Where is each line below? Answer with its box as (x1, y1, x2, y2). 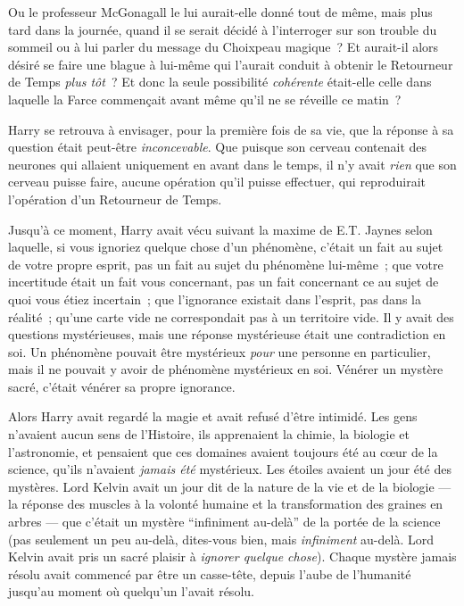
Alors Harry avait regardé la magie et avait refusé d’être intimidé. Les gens (8, 407, 418, 426)
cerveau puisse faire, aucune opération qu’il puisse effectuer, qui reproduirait (8, 172, 427, 191)
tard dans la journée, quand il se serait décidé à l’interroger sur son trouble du (8, 20, 437, 38)
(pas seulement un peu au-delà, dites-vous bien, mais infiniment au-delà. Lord (8, 529, 434, 548)
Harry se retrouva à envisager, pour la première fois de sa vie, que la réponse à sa (8, 120, 454, 138)
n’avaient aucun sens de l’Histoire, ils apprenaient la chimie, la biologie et (8, 425, 410, 444)
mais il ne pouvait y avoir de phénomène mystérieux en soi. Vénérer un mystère (8, 360, 443, 378)
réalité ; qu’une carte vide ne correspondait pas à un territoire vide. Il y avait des (8, 307, 454, 326)
